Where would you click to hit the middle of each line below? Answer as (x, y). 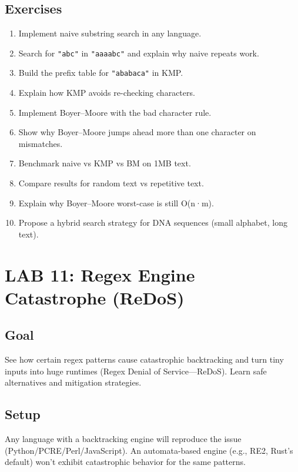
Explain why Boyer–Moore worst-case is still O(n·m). (116, 202)
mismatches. (41, 143)
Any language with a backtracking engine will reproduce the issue (123, 439)
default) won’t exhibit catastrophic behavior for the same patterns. (125, 462)
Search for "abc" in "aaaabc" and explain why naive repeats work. (139, 53)
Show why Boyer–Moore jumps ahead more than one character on (137, 132)
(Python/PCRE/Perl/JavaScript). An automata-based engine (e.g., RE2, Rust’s (149, 450)
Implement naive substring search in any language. (110, 33)
